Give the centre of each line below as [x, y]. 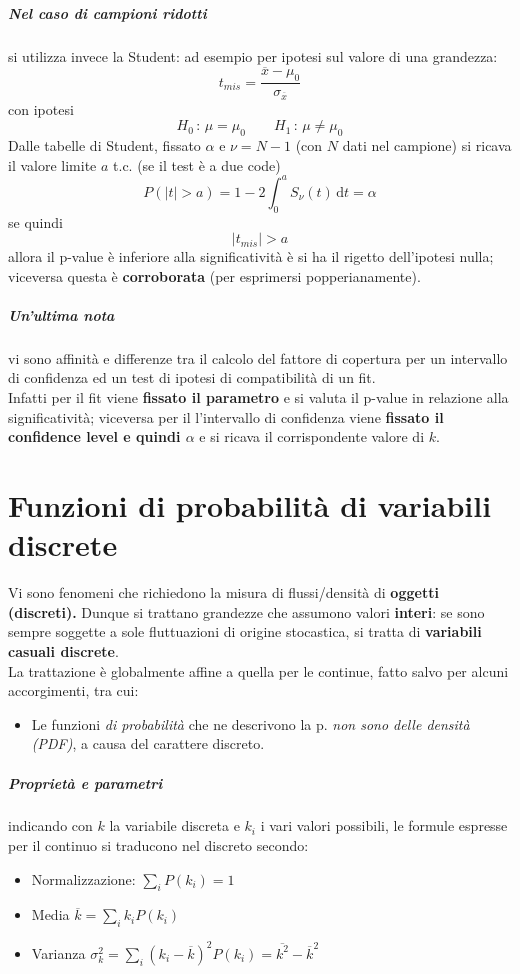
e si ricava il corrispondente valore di [312, 436]
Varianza [58, 952]
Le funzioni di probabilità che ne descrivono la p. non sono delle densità [250, 723]
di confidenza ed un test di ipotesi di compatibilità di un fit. [192, 377]
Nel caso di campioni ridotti [107, 12]
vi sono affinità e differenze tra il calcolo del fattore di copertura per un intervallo [258, 357]
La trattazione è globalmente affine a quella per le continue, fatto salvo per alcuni [258, 670]
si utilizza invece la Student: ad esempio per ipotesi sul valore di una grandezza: [253, 55]
